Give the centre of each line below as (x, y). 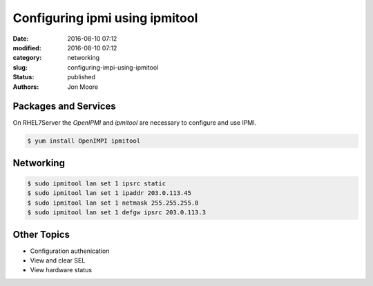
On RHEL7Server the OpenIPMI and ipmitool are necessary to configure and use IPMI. (135, 123)
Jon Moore (83, 87)
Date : (21, 39)
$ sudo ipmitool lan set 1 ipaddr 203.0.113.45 (109, 193)
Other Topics (41, 234)
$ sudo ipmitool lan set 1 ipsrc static (96, 183)
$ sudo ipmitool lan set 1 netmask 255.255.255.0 (113, 203)
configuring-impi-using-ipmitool (113, 67)
